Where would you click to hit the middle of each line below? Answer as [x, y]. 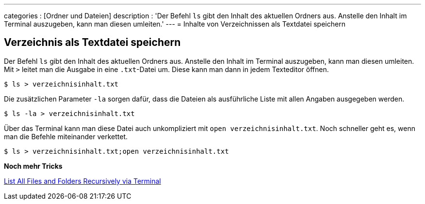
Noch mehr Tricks [33, 166]
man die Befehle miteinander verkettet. [66, 136]
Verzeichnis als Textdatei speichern [92, 43]
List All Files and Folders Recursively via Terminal [82, 181]
